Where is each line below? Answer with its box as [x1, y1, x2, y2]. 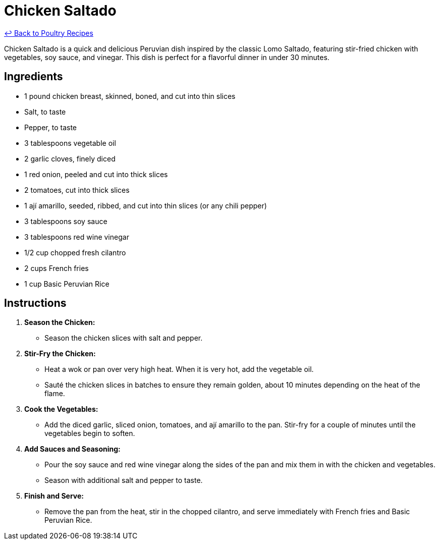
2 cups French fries [24, 263, 89, 273]
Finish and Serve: [24, 492, 84, 501]
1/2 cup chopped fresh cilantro [24, 248, 126, 257]
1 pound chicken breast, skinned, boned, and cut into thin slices [24, 91, 236, 100]
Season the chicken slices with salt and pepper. [44, 334, 203, 343]
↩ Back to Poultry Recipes [4, 28, 93, 37]
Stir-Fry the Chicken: [24, 349, 96, 358]
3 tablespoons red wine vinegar [24, 232, 129, 241]
